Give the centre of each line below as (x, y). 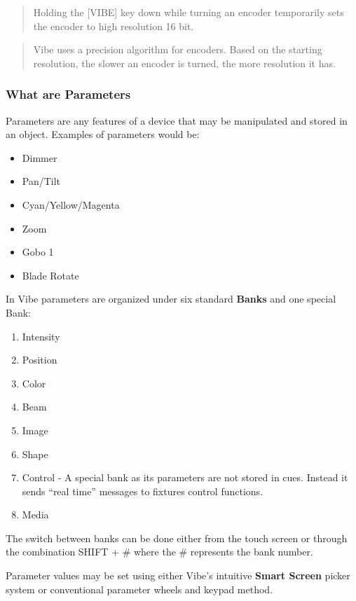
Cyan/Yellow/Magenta (71, 204)
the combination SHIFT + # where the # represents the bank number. (159, 552)
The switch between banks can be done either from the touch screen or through (177, 538)
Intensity (41, 336)
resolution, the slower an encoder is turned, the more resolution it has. (184, 63)
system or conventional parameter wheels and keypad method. (139, 589)
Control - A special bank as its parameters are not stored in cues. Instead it (185, 477)
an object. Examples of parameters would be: (103, 134)
